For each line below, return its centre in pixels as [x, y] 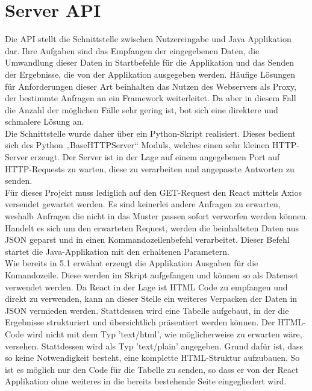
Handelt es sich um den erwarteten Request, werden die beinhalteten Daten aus [152, 227]
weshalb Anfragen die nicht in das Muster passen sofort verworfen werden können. [157, 216]
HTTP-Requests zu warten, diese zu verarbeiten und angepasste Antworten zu [150, 168]
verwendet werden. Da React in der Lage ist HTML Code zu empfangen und [146, 286]
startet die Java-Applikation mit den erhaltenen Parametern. [117, 251]
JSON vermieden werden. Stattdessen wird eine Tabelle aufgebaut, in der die [147, 310]
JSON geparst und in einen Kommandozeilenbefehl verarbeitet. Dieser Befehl [147, 239]
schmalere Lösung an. [45, 121]
